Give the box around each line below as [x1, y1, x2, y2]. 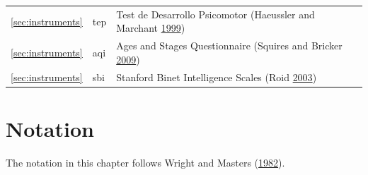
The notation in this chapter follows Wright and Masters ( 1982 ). [6, 155, 285, 169]
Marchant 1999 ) [116, 20, 185, 35]
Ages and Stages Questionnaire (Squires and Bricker [116, 38, 343, 53]
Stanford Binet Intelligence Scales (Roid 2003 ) [116, 69, 317, 84]
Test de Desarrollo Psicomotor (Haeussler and [116, 6, 315, 21]
